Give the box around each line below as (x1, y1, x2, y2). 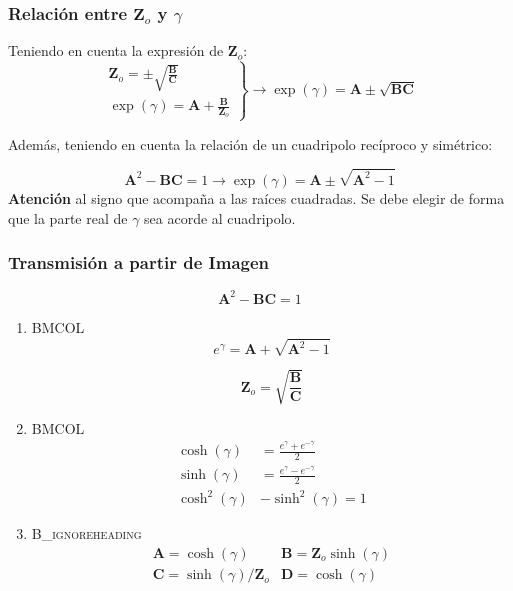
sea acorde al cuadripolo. (144, 207, 296, 228)
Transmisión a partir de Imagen (8, 250, 270, 275)
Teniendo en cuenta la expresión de (8, 40, 224, 61)
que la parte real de (8, 207, 128, 228)
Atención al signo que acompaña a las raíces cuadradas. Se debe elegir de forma (8, 187, 505, 208)
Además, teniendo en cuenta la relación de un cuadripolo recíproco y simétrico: (8, 133, 493, 154)
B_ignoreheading (31, 523, 142, 544)
